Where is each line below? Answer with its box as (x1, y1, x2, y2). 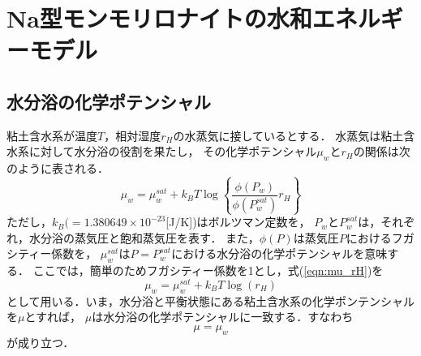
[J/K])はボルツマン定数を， (165, 213, 311, 230)
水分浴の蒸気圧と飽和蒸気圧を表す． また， (28, 229, 260, 246)
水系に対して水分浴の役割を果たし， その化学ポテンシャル (6, 143, 317, 160)
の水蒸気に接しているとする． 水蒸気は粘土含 (173, 127, 415, 144)
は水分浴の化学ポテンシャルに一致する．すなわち (92, 308, 354, 325)
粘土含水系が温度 (6, 127, 97, 144)
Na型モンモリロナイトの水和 (6, 2, 312, 35)
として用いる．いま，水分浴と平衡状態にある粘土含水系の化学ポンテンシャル (6, 292, 415, 309)
